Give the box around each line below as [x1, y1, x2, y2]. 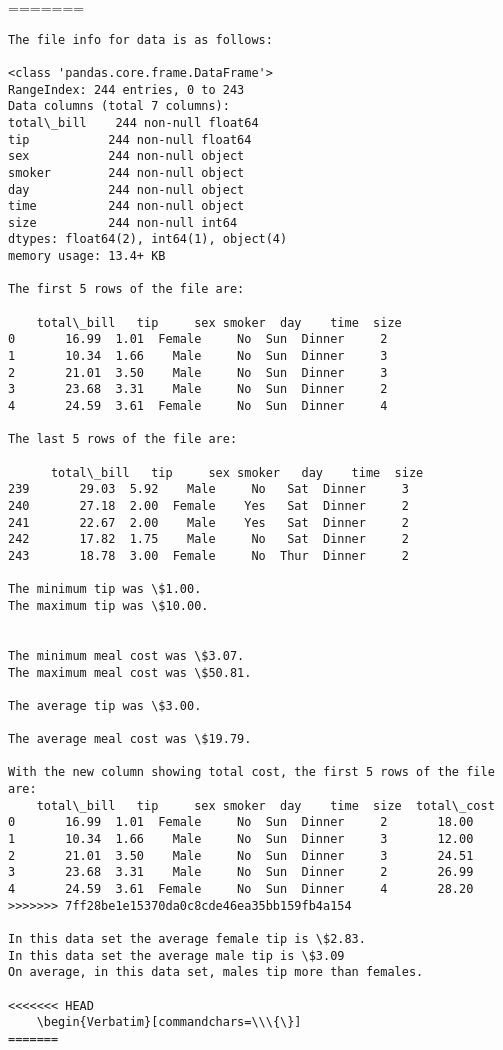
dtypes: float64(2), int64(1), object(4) [8, 232, 288, 247]
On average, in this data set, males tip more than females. [8, 965, 424, 980]
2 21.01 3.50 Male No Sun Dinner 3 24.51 [8, 848, 474, 863]
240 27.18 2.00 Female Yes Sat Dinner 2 [8, 498, 409, 513]
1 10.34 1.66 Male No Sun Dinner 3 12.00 [8, 832, 474, 847]
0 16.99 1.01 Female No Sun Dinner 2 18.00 [8, 815, 474, 830]
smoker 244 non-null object [8, 165, 245, 180]
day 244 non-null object [8, 182, 245, 197]
